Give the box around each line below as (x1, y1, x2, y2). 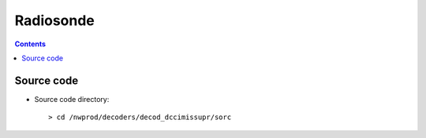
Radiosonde (14, 12, 95, 29)
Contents (14, 39, 47, 49)
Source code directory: (34, 94, 110, 103)
